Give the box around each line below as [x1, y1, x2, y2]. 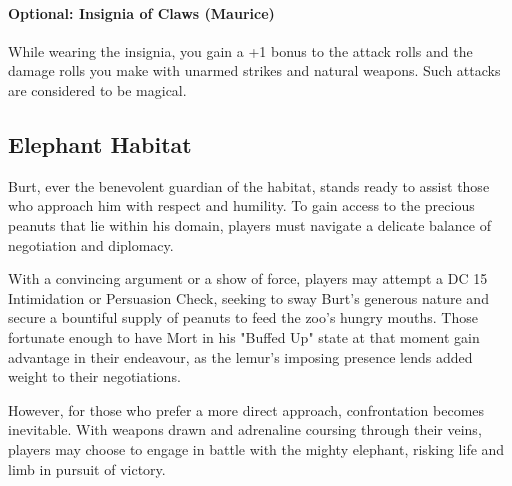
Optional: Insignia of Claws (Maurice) [8, 2, 275, 23]
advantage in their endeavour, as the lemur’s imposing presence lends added [8, 346, 473, 367]
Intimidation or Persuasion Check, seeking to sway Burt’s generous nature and [8, 287, 489, 308]
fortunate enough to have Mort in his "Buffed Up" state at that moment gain [8, 326, 480, 347]
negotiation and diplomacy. [8, 234, 174, 255]
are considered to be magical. [8, 79, 187, 100]
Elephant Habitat [8, 128, 192, 159]
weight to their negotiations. [8, 366, 181, 387]
